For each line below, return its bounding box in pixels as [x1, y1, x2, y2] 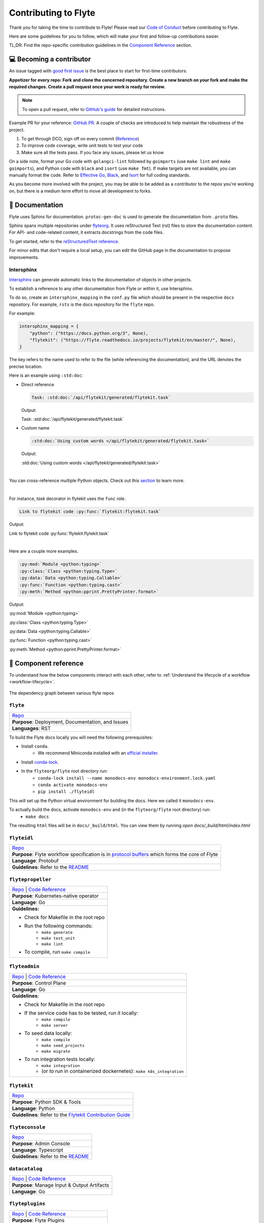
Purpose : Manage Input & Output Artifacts [12, 1181, 110, 1188]
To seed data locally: [24, 1030, 72, 1037]
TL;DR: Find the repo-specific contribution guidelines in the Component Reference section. [9, 42, 193, 48]
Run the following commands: [24, 922, 93, 929]
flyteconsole [9, 1124, 46, 1130]
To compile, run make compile [24, 948, 90, 955]
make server [41, 1022, 68, 1028]
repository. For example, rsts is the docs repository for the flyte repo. [9, 301, 155, 307]
